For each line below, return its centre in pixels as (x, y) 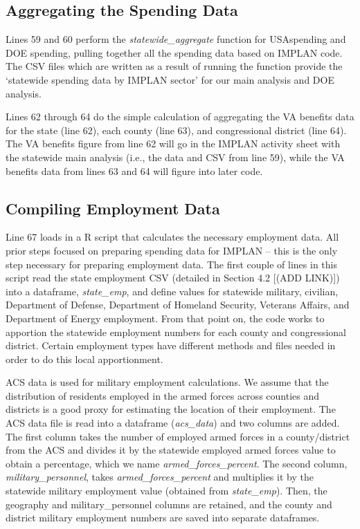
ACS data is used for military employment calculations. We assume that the (167, 382)
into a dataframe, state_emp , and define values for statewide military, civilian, (172, 291)
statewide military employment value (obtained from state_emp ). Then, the (166, 491)
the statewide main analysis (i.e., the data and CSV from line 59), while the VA (175, 157)
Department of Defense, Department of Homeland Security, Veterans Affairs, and (178, 305)
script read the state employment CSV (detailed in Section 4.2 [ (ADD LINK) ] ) (173, 278)
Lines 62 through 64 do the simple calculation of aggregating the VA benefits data (180, 117)
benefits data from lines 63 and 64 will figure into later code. (134, 170)
